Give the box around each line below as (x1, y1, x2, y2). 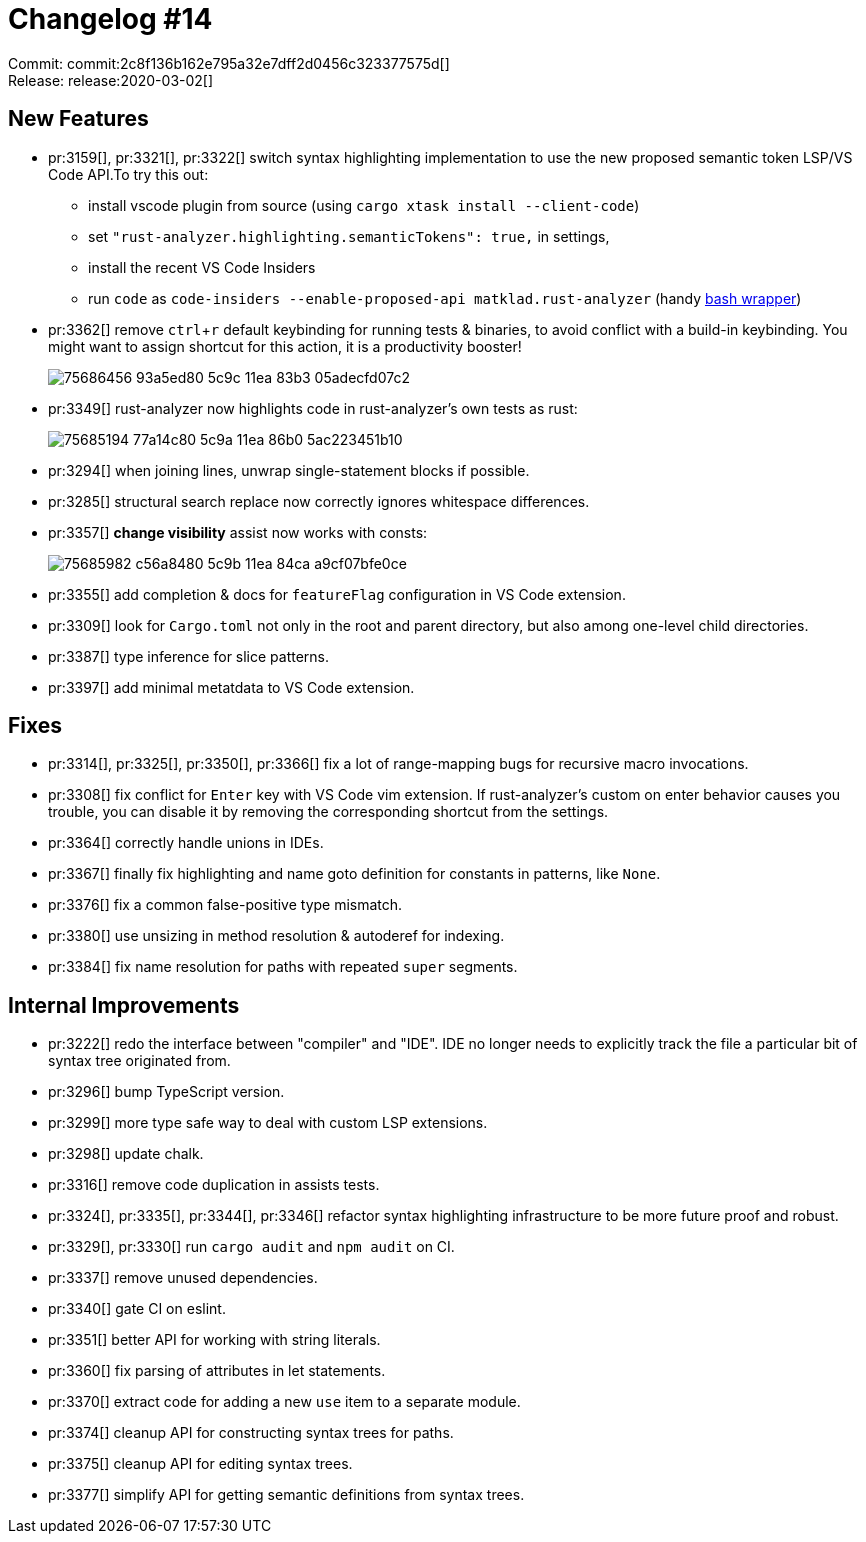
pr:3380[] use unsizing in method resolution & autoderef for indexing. (48, 927, 505, 945)
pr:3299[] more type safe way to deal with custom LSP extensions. (48, 1114, 488, 1132)
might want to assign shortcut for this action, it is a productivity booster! (48, 337, 522, 355)
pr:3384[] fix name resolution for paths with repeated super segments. (48, 958, 518, 976)
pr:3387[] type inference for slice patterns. (48, 647, 330, 665)
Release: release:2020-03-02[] (8, 71, 214, 89)
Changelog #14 (8, 2, 213, 36)
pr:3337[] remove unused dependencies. (48, 1269, 318, 1287)
